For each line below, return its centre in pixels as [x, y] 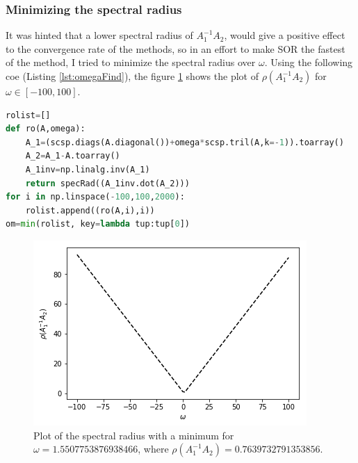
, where [153, 449]
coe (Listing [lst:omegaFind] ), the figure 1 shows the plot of [132, 76]
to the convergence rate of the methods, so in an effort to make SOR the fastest [176, 48]
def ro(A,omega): [46, 129]
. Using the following [309, 62]
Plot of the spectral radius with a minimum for [134, 435]
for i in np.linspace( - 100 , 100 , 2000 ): [95, 197]
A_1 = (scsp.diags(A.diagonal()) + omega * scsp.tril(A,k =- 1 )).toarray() [185, 142]
